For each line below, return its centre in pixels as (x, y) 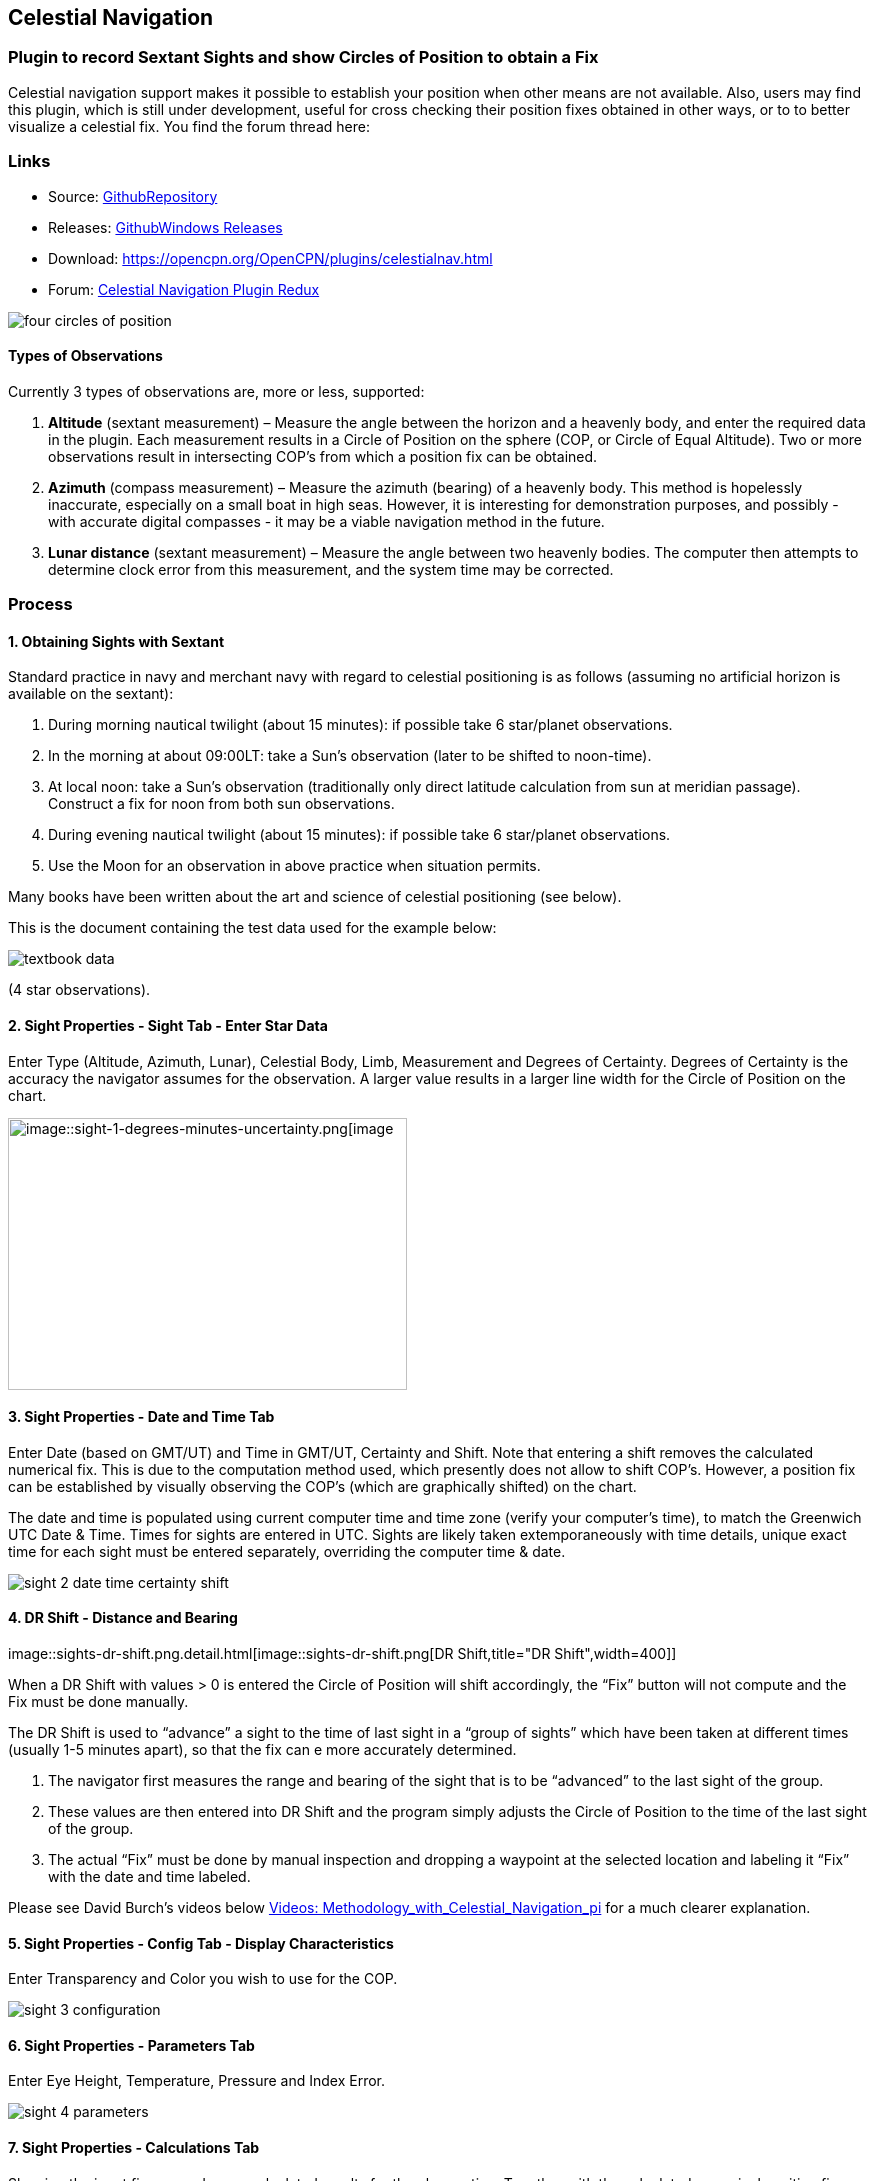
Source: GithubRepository (133, 196)
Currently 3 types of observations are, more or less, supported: (216, 391)
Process (40, 604)
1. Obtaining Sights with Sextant (116, 641)
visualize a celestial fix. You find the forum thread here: (189, 126)
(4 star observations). (79, 990)
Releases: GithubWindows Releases (165, 227)
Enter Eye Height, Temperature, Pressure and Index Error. (197, 2081)
